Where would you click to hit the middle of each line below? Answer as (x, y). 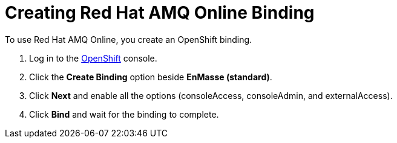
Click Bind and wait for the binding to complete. (124, 114)
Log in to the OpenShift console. (93, 58)
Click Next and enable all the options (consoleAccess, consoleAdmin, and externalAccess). (211, 95)
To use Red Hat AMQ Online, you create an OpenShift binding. (129, 39)
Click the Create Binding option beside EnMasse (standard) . (151, 77)
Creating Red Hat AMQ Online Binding (160, 13)
